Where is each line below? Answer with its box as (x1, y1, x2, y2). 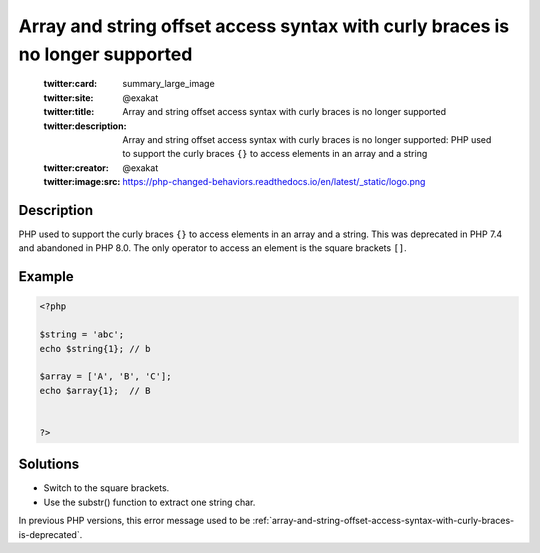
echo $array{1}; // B (39, 385, 151, 396)
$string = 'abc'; (39, 329, 125, 340)
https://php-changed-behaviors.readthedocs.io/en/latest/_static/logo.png (122, 176, 426, 188)
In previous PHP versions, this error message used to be (18, 515, 251, 527)
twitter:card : (43, 78, 98, 90)
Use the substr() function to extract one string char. (43, 496, 256, 508)
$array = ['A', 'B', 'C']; (39, 371, 172, 382)
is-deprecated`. (18, 528, 83, 540)
